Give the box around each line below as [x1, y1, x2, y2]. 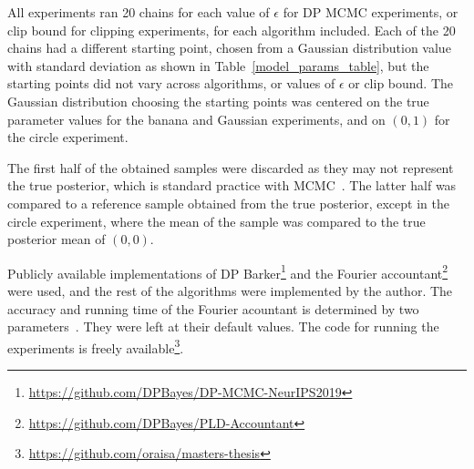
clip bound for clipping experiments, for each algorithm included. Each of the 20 [7, 20, 456, 39]
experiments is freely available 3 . [7, 335, 184, 357]
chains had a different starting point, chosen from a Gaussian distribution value [7, 38, 451, 57]
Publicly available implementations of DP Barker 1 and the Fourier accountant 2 [7, 260, 448, 282]
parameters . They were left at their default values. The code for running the [7, 317, 439, 336]
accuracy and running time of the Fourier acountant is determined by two [7, 299, 419, 318]
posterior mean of [7, 229, 106, 249]
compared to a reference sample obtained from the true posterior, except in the [7, 193, 449, 212]
